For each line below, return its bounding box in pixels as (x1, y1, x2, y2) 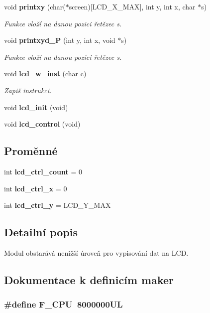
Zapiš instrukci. (4, 85, 52, 95)
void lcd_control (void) (4, 119, 81, 129)
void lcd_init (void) (4, 102, 68, 112)
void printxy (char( (4, 1, 66, 11)
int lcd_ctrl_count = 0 (4, 166, 82, 176)
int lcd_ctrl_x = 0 (4, 183, 67, 193)
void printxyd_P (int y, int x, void (4, 35, 115, 45)
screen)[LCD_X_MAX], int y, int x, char (69, 1, 196, 11)
